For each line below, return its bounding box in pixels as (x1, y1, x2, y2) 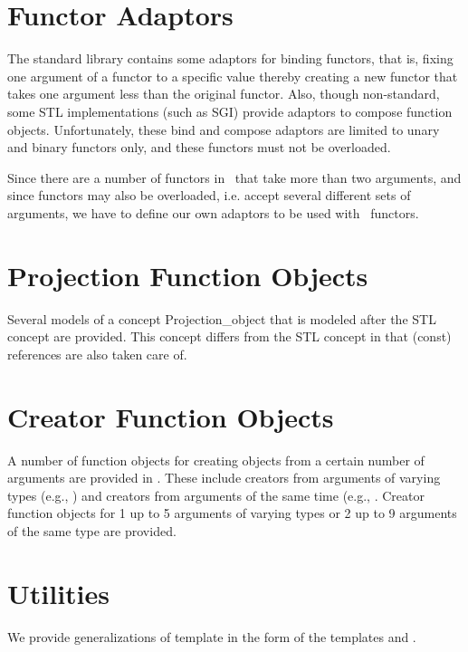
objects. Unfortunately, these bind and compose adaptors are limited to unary (7, 120, 440, 139)
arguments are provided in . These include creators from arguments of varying (7, 468, 441, 487)
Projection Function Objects (7, 256, 368, 293)
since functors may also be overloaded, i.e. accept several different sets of (7, 186, 411, 205)
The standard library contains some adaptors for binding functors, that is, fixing (7, 49, 454, 68)
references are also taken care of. (7, 344, 187, 363)
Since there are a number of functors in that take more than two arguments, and (7, 168, 462, 187)
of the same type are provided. (7, 521, 177, 540)
